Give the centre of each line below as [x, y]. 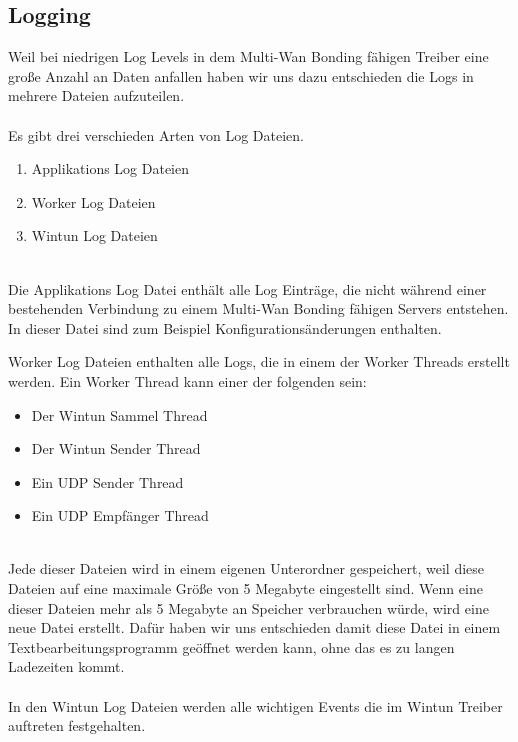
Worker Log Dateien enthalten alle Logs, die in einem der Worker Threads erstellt [259, 361]
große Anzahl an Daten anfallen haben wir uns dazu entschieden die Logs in [241, 75]
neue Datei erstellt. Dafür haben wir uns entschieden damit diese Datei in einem [254, 627]
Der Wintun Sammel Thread [119, 414]
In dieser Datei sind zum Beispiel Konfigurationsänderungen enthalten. [225, 327]
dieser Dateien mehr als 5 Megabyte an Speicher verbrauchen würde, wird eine [248, 607]
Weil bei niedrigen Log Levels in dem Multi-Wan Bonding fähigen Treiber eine [248, 56]
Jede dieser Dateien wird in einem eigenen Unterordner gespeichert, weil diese [246, 568]
